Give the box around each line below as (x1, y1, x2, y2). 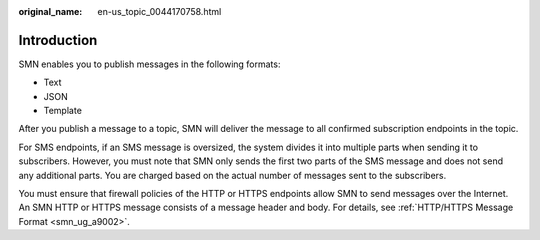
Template (43, 105, 82, 117)
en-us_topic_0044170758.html (97, 6, 222, 17)
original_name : (18, 6, 83, 17)
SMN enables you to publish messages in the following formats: (18, 58, 281, 70)
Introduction (18, 31, 98, 49)
